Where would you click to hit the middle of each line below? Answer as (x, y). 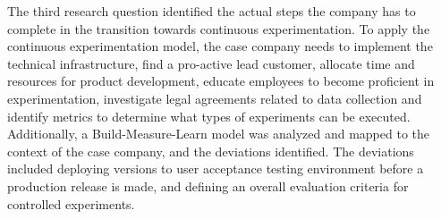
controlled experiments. (71, 203)
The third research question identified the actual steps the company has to (212, 11)
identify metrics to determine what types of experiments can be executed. (209, 116)
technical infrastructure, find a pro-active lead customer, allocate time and (211, 63)
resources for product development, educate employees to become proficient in (221, 81)
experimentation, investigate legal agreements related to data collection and (215, 98)
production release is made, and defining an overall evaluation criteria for (208, 185)
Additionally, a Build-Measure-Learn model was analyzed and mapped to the (218, 134)
